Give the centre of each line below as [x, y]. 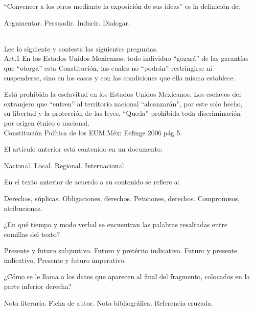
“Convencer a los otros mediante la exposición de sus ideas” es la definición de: [122, 6]
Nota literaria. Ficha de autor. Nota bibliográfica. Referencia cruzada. [109, 302]
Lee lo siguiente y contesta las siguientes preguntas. [81, 48]
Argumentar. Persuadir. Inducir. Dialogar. [67, 22]
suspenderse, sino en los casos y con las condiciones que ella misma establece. [120, 77]
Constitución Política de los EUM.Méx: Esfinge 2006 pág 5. [93, 132]
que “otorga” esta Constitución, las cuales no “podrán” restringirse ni [108, 67]
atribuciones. [23, 208]
